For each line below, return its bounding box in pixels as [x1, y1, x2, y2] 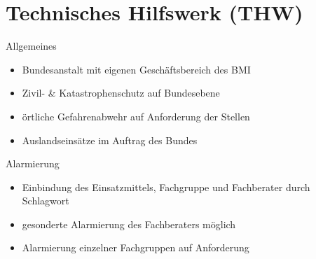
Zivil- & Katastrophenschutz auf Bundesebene [22, 85, 220, 100]
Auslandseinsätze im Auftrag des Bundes [22, 132, 198, 147]
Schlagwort [22, 193, 69, 208]
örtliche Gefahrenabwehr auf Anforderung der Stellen [22, 108, 250, 123]
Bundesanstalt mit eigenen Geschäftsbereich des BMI [22, 62, 251, 76]
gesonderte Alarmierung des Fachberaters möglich [22, 216, 236, 231]
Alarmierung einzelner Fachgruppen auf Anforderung [22, 240, 249, 255]
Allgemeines [6, 38, 57, 53]
